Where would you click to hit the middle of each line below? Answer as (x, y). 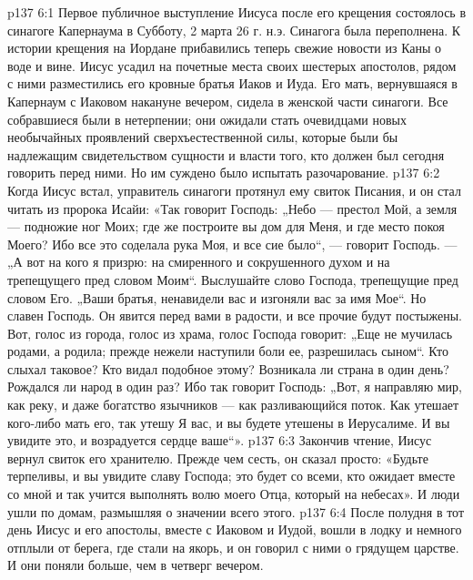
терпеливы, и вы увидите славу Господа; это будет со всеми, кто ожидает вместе (231, 476)
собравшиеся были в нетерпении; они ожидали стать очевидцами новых (207, 119)
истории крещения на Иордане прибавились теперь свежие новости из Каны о (225, 48)
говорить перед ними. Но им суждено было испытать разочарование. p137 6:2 (224, 173)
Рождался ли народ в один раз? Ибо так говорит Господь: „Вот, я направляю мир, (235, 387)
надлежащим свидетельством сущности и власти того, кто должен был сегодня (226, 154)
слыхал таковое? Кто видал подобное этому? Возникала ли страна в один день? (228, 368)
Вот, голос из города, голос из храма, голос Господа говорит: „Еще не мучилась (230, 333)
